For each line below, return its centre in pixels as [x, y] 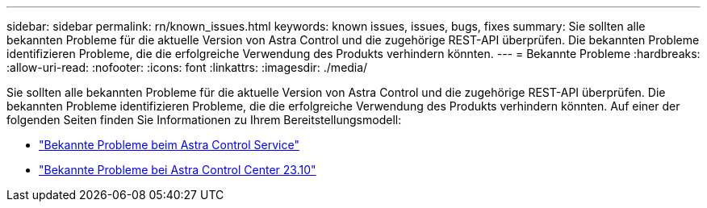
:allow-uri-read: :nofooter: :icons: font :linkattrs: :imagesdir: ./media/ [187, 67]
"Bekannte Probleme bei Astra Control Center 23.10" [178, 170]
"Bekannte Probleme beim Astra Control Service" [169, 145]
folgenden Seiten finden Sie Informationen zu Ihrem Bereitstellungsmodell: [204, 120]
